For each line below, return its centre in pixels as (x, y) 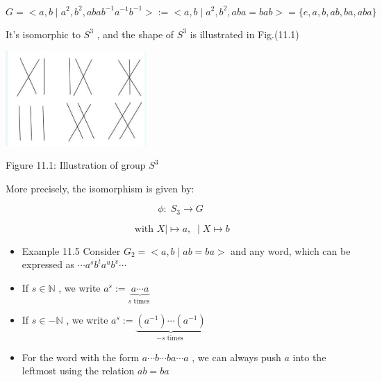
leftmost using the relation (78, 371)
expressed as (48, 264)
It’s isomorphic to (43, 34)
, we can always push (236, 357)
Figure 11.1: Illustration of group (76, 165)
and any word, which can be (291, 250)
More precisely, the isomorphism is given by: (100, 188)
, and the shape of (135, 34)
